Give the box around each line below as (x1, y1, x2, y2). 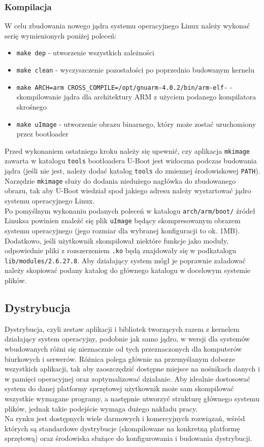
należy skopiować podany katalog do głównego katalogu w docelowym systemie (5, 265, 251, 276)
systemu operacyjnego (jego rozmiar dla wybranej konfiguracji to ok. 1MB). (5, 225, 240, 235)
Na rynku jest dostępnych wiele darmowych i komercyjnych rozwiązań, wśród (5, 413, 245, 424)
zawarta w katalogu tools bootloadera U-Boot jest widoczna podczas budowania (5, 155, 257, 166)
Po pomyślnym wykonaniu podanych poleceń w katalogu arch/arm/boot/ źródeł (5, 205, 255, 216)
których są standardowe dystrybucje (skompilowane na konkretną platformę (5, 423, 240, 433)
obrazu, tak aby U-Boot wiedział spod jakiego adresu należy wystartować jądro (5, 185, 251, 196)
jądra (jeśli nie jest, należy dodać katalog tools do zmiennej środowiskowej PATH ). (5, 165, 260, 176)
